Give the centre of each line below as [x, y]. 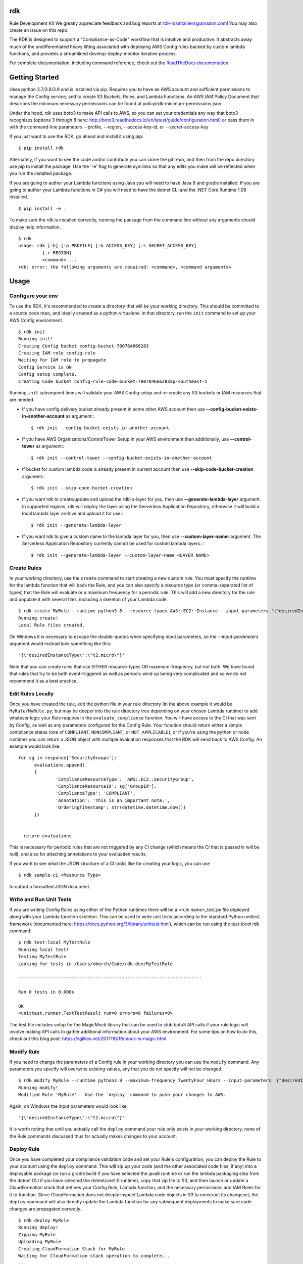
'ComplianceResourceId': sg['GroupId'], [106, 786]
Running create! [38, 618]
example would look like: [35, 746]
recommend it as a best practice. [44, 681]
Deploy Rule [24, 1149]
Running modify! [38, 1088]
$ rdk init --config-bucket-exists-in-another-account [100, 428]
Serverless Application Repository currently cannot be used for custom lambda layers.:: [113, 544]
